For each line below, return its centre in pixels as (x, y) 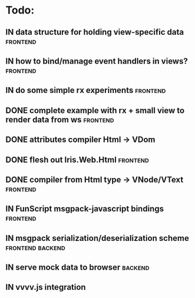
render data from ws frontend (60, 119)
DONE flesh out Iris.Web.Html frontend (77, 160)
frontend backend (35, 247)
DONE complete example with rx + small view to (95, 110)
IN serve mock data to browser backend (77, 268)
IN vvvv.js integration (46, 287)
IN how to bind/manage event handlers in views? (97, 61)
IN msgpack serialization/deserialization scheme (97, 238)
